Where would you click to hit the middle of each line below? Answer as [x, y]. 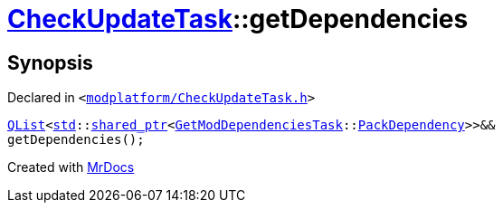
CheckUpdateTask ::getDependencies [238, 19]
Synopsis [50, 62]
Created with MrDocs [71, 167]
